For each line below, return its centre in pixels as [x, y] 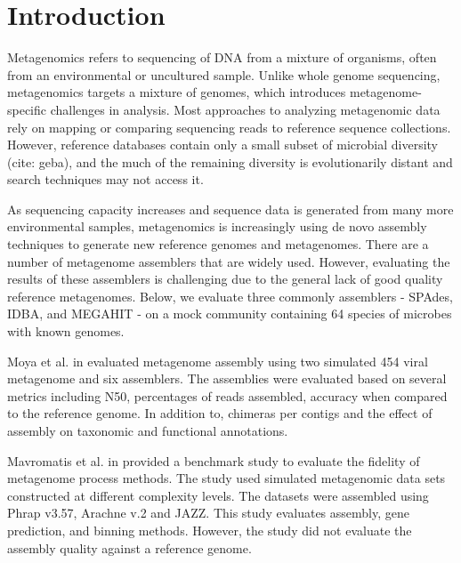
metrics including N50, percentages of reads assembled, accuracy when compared [227, 395]
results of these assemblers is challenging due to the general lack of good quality [225, 279]
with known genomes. [66, 331]
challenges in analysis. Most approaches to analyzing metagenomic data [245, 109]
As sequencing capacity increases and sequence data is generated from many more [230, 209]
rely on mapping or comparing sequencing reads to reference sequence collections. [229, 127]
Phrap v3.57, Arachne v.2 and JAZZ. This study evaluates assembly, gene [208, 513]
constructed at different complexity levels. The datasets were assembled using [218, 495]
